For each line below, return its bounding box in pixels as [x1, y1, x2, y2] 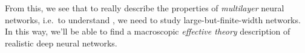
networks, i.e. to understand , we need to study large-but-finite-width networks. [5, 13, 301, 26]
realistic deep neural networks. [5, 36, 117, 49]
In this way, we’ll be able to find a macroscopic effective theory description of [5, 25, 290, 38]
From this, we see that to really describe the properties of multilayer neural [5, 2, 284, 14]
